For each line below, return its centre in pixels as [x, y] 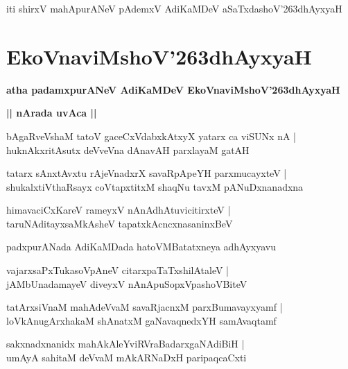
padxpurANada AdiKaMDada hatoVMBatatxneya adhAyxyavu [141, 247]
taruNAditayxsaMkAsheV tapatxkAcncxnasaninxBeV [120, 223]
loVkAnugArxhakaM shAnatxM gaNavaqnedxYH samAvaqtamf [141, 320]
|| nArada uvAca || [52, 113]
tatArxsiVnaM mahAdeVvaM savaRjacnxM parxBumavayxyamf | [145, 307]
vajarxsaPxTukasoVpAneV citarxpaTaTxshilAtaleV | [118, 270]
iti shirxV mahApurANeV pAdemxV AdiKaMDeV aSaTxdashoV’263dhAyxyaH [174, 8]
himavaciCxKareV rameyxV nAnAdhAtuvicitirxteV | [119, 210]
